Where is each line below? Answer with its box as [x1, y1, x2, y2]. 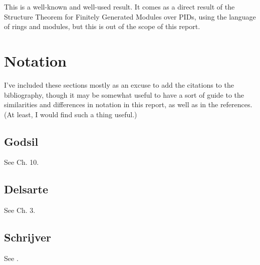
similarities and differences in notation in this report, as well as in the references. [4, 99, 252, 110]
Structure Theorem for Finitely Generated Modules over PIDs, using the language [4, 11, 256, 22]
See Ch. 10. [4, 157, 39, 167]
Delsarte [4, 181, 48, 197]
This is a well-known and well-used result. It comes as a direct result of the [4, 2, 235, 12]
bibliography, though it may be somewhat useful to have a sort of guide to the [4, 89, 244, 100]
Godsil [4, 133, 39, 149]
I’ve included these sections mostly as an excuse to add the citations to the [4, 79, 234, 90]
